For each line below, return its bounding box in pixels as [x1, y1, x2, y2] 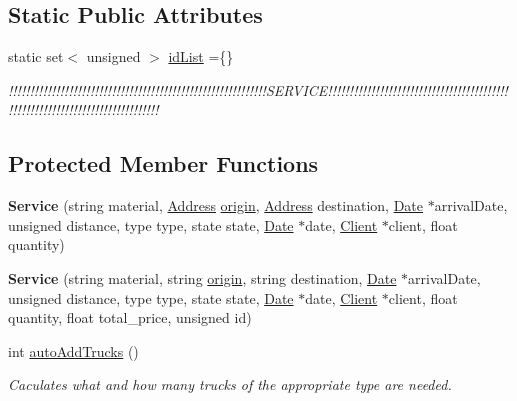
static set [8, 46, 64, 67]
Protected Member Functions [8, 148, 319, 179]
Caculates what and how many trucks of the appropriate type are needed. [8, 374, 452, 395]
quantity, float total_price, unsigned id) [8, 307, 252, 328]
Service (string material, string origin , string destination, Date [8, 267, 397, 288]
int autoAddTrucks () [8, 340, 139, 361]
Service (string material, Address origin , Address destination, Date [8, 195, 423, 216]
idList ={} [168, 46, 234, 67]
